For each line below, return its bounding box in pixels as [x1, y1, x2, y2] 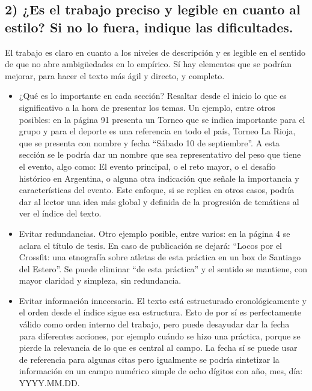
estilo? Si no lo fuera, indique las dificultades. [5, 17, 293, 36]
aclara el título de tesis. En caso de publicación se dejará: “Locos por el [19, 239, 282, 251]
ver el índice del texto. [19, 207, 102, 219]
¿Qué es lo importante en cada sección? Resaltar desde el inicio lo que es [19, 89, 287, 102]
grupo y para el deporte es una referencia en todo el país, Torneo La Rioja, [19, 125, 296, 137]
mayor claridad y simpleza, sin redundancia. [19, 274, 182, 287]
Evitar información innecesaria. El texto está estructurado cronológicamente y [19, 294, 307, 306]
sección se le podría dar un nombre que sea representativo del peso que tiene [19, 148, 301, 161]
